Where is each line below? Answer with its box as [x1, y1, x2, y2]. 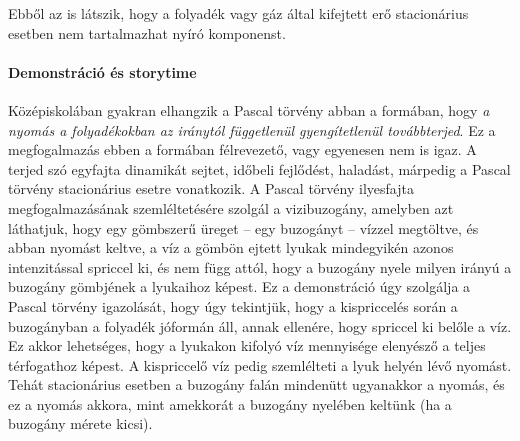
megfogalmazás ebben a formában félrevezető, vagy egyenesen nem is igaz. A [8, 139, 477, 160]
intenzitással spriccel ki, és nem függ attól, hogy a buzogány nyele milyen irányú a [8, 256, 512, 277]
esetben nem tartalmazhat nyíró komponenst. [8, 22, 286, 43]
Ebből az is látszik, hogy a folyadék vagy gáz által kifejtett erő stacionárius [8, 3, 469, 23]
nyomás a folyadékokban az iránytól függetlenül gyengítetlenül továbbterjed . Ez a [8, 119, 496, 140]
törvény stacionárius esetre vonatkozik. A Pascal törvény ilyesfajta [8, 178, 414, 199]
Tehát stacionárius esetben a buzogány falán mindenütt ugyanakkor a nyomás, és [8, 374, 505, 395]
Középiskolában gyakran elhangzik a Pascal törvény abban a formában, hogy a [8, 99, 490, 120]
